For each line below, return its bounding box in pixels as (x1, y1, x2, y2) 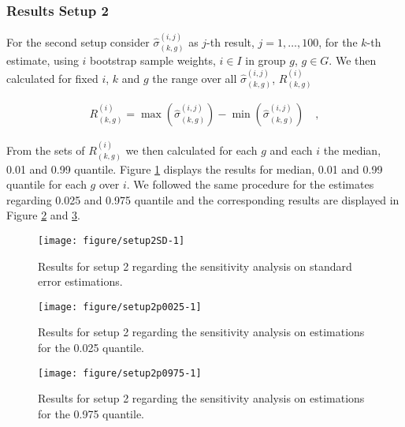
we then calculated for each (125, 142, 258, 159)
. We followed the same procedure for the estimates (126, 176, 374, 193)
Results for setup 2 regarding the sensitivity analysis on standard (38, 257, 352, 274)
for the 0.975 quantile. (38, 405, 145, 421)
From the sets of (6, 142, 85, 159)
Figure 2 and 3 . (6, 207, 80, 223)
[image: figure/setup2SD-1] (38, 234, 185, 246)
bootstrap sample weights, (90, 52, 216, 69)
